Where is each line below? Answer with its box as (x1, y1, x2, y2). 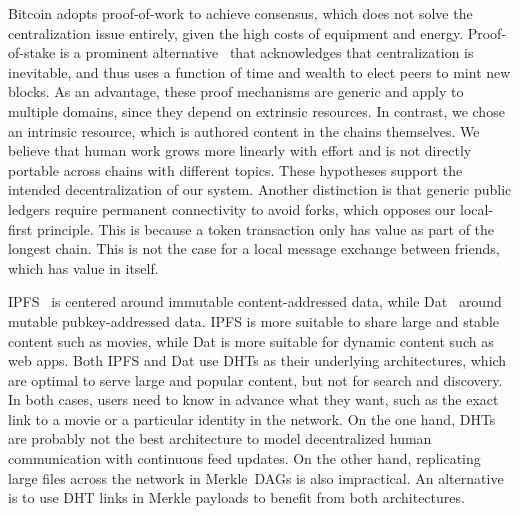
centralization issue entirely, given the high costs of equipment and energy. (8, 22, 464, 43)
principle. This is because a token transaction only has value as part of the (36, 218, 495, 239)
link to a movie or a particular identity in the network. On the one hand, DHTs (8, 408, 496, 429)
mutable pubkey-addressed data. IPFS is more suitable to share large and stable (8, 310, 500, 331)
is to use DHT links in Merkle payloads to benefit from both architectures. (8, 487, 465, 508)
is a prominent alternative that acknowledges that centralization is (59, 42, 474, 63)
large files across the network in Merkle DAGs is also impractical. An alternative (8, 467, 504, 488)
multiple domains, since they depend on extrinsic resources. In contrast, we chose (8, 100, 505, 121)
